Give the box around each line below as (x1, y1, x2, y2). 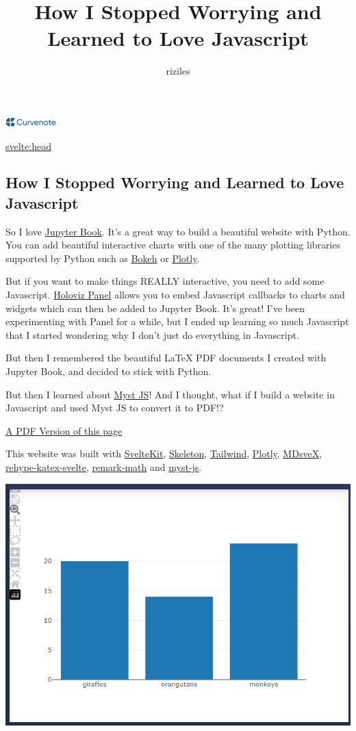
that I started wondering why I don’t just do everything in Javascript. (5, 327, 299, 342)
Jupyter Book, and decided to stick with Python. (5, 364, 212, 379)
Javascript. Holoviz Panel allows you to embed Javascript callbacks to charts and (5, 287, 345, 302)
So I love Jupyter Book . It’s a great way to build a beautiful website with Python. (5, 224, 351, 238)
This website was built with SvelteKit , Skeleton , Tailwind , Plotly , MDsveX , (5, 446, 322, 461)
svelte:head (5, 138, 51, 153)
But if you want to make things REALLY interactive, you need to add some (5, 274, 325, 288)
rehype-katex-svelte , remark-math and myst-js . (5, 460, 202, 474)
